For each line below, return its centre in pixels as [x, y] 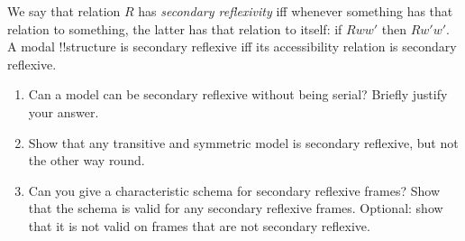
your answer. [64, 111]
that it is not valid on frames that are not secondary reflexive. [199, 225]
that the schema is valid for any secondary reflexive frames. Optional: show [236, 208]
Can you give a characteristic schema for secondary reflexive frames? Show [234, 190]
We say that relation [64, 11]
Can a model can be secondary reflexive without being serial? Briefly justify [238, 94]
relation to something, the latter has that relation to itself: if [175, 28]
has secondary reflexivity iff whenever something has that [296, 11]
